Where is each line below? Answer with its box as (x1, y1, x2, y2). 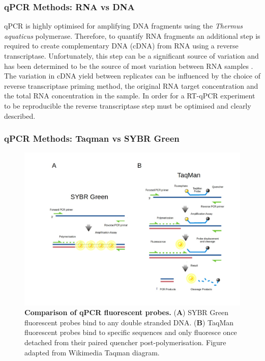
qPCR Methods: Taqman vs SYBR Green (4, 132, 180, 145)
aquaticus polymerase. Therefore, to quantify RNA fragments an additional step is (4, 30, 260, 41)
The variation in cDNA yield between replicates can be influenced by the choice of (4, 70, 260, 81)
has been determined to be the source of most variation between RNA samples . (4, 60, 253, 71)
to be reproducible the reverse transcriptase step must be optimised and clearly (4, 100, 251, 111)
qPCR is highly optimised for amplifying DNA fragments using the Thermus (4, 20, 243, 31)
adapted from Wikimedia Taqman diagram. (24, 347, 160, 357)
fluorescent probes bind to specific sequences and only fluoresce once (24, 327, 237, 338)
